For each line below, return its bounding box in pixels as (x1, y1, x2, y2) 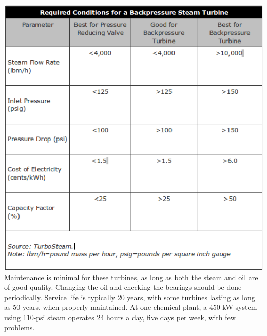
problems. (4, 322, 35, 332)
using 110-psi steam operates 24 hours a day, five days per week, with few (4, 312, 236, 323)
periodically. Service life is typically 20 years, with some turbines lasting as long (4, 291, 255, 302)
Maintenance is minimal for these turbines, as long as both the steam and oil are (4, 271, 258, 282)
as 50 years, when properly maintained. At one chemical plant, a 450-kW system (4, 302, 257, 312)
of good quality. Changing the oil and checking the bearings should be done (4, 282, 242, 292)
